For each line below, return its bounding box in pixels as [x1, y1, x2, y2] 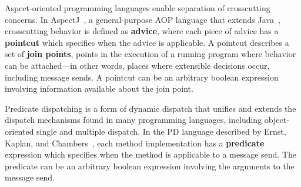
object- [264, 113, 289, 126]
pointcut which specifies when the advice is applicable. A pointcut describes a [5, 36, 289, 48]
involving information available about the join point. [5, 82, 193, 95]
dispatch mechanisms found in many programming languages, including [5, 113, 262, 126]
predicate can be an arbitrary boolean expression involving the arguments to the [5, 159, 295, 172]
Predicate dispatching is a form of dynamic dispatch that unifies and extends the [5, 102, 296, 114]
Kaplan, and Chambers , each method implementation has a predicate [5, 136, 265, 149]
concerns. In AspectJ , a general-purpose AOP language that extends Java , [5, 13, 280, 25]
